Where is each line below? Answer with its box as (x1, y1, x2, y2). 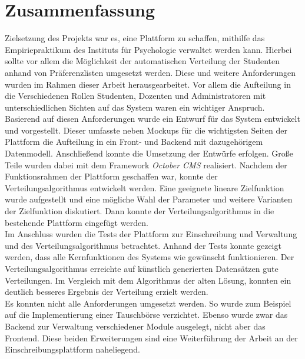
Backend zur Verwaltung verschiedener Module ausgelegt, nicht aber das (5, 320, 266, 332)
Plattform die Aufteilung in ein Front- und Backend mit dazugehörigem (5, 135, 263, 148)
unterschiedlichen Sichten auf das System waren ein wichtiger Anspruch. (5, 101, 265, 113)
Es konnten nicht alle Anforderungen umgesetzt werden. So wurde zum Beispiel (5, 297, 291, 309)
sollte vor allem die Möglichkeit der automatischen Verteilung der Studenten (5, 55, 280, 67)
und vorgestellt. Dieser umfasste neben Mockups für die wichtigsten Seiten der (5, 124, 287, 136)
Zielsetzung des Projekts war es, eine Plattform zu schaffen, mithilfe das (5, 32, 265, 44)
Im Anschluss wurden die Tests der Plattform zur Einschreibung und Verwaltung (5, 228, 297, 240)
